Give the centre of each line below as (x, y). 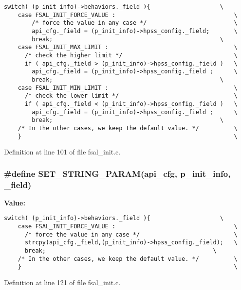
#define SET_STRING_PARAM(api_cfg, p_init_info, (117, 173)
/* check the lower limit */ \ (131, 96)
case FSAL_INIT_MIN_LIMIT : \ (128, 88)
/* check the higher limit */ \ (131, 55)
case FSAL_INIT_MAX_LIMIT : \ (128, 47)
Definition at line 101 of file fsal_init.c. (62, 152)
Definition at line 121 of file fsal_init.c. (62, 282)
